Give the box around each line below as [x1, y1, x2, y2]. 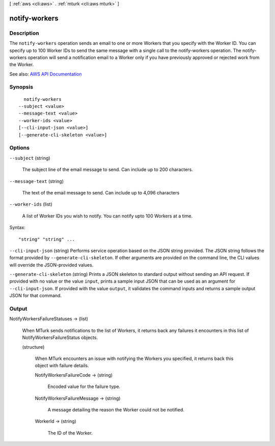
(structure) [22, 344, 45, 350]
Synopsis [9, 83, 33, 91]
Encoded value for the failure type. [47, 383, 121, 389]
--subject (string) [9, 155, 50, 161]
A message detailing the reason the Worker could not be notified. [47, 406, 184, 412]
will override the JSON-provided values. [9, 262, 94, 268]
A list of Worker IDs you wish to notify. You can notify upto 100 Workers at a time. [22, 213, 193, 219]
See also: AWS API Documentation [9, 71, 82, 77]
